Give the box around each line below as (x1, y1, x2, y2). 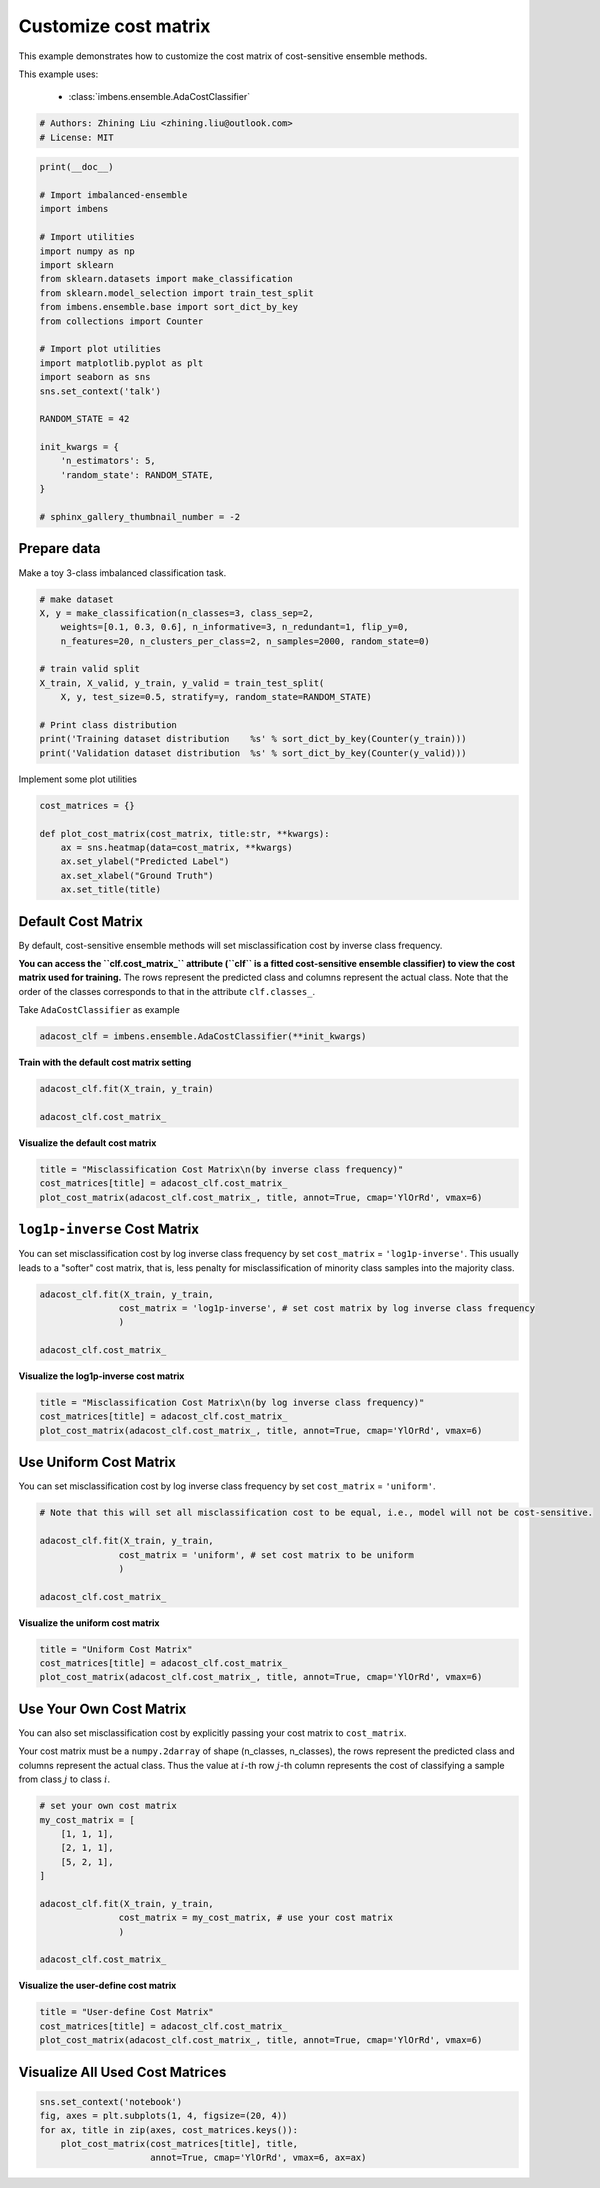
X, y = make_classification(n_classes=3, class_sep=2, (39, 607, 314, 619)
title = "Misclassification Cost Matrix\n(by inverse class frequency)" (39, 1163, 404, 1175)
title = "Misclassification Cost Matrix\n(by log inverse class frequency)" (39, 1397, 425, 1409)
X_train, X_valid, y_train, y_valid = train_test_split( (39, 677, 325, 689)
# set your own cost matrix (39, 1800, 177, 1812)
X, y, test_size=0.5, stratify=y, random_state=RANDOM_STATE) (60, 691, 372, 703)
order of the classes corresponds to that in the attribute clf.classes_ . (18, 985, 315, 997)
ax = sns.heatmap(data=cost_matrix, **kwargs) (60, 841, 294, 853)
